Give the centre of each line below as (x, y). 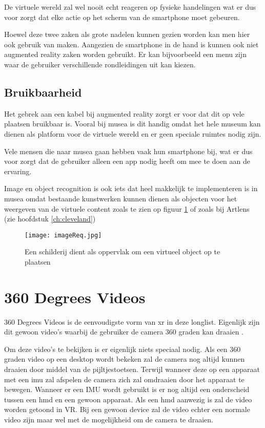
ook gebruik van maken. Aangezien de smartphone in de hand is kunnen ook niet (131, 44)
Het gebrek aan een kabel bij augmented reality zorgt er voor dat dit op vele (124, 113)
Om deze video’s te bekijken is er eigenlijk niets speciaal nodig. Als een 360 (123, 349)
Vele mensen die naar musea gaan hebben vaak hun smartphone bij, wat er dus (128, 151)
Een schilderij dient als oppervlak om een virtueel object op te (123, 252)
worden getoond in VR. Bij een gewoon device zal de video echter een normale (127, 409)
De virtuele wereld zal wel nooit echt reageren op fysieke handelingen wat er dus (130, 7)
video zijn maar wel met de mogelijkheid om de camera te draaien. (109, 420)
